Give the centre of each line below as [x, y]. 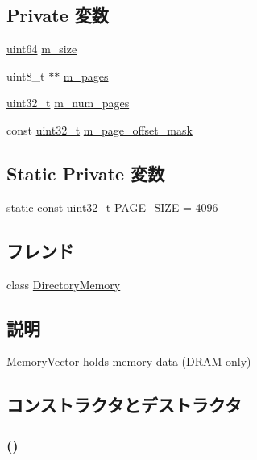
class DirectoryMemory [64, 284]
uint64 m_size [42, 49]
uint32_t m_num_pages [68, 103]
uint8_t [26, 75]
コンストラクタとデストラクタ [124, 405]
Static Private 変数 [86, 173]
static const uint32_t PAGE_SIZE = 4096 [112, 207]
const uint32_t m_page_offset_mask [99, 129]
